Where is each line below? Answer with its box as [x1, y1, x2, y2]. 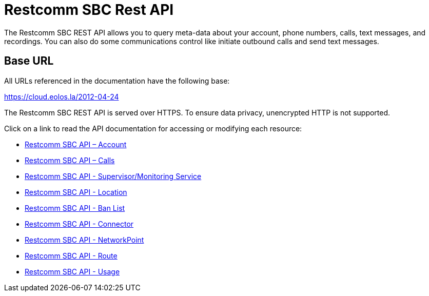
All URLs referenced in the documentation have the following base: [4, 76, 230, 85]
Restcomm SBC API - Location [25, 187, 127, 196]
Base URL [4, 54, 54, 68]
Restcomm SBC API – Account [25, 140, 127, 149]
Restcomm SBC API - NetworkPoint [25, 235, 144, 244]
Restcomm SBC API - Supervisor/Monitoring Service [25, 171, 202, 181]
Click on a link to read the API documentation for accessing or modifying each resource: [4, 124, 302, 133]
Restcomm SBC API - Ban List [25, 203, 125, 212]
